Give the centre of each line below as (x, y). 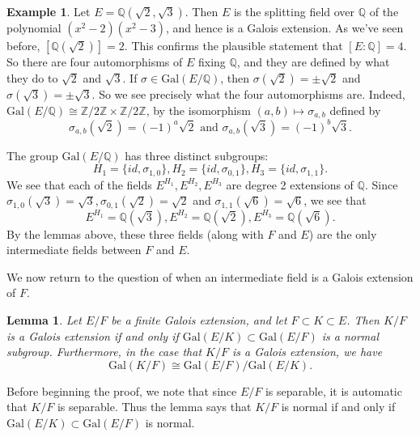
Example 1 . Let (49, 11)
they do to (32, 77)
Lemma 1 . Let (44, 320)
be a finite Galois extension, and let (199, 320)
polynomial (34, 28)
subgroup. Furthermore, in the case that (104, 352)
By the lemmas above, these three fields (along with (135, 233)
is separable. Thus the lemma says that (154, 407)
